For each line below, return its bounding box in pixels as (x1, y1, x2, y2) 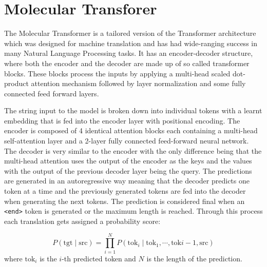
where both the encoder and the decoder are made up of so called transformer (4, 57, 250, 68)
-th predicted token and (62, 253, 136, 263)
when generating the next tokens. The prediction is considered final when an (4, 195, 245, 206)
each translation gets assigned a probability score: (4, 215, 161, 226)
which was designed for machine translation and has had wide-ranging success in (4, 37, 257, 48)
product (4, 78, 29, 89)
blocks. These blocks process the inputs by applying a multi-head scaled (4, 68, 231, 78)
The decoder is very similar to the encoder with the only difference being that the (4, 145, 262, 156)
